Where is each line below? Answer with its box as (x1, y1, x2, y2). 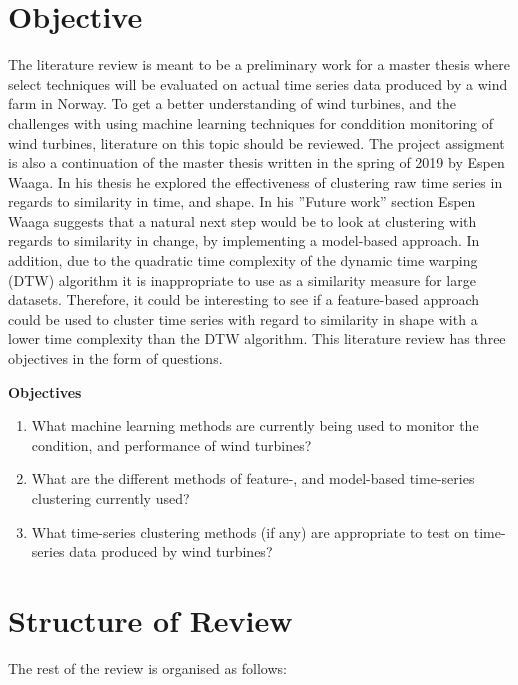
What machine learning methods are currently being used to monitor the (31, 415, 479, 436)
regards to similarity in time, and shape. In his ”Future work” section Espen (8, 191, 476, 212)
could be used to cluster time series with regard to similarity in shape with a (8, 308, 478, 329)
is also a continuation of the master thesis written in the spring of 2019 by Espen (8, 152, 505, 173)
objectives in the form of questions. (8, 348, 223, 369)
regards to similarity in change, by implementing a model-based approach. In (8, 230, 480, 251)
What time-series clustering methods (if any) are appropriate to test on (31, 521, 470, 542)
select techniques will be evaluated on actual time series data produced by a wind (8, 73, 508, 94)
